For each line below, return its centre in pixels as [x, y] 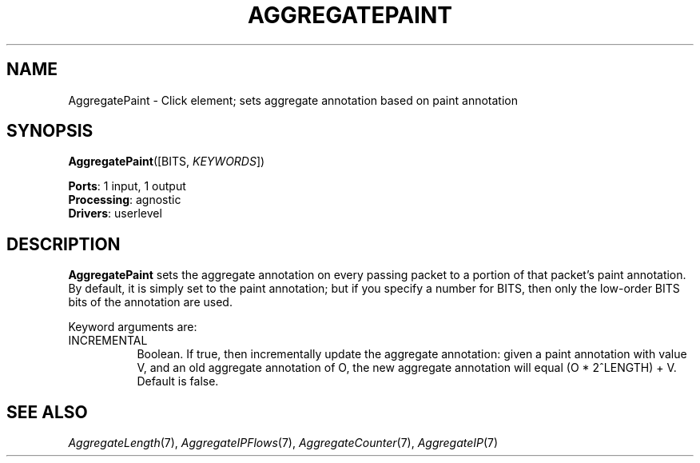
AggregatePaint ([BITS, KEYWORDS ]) [167, 162]
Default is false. [178, 381]
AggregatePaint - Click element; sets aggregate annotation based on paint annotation [293, 100]
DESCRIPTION [64, 244]
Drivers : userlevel [115, 214]
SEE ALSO [47, 412]
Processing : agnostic [125, 200]
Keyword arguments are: [133, 327]
